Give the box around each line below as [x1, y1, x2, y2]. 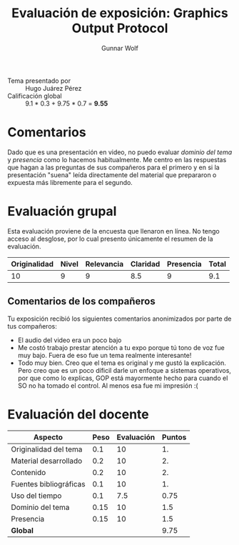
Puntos [161, 432, 187, 442]
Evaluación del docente [7, 406, 149, 422]
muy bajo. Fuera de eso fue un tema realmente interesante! [17, 351, 192, 359]
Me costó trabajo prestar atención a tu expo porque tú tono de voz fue [17, 343, 225, 351]
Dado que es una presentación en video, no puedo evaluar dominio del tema [7, 148, 233, 156]
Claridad [130, 259, 161, 269]
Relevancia [85, 259, 123, 269]
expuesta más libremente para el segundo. [7, 178, 133, 186]
